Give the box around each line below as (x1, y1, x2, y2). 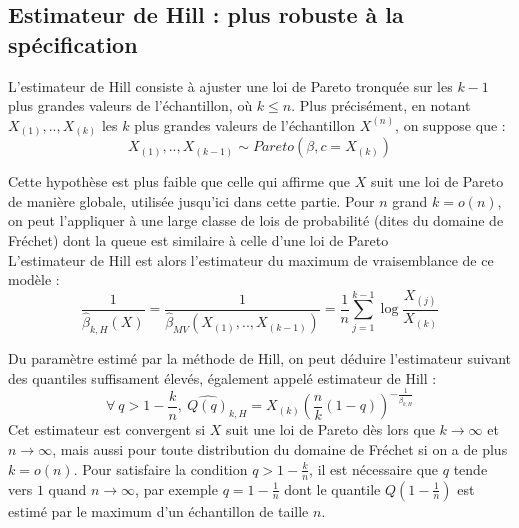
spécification (8, 28, 138, 59)
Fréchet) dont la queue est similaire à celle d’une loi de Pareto (8, 230, 389, 251)
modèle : (8, 269, 60, 290)
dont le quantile (284, 478, 381, 499)
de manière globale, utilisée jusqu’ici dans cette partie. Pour (8, 190, 375, 211)
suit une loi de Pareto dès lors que (225, 419, 435, 440)
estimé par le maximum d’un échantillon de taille (8, 500, 309, 521)
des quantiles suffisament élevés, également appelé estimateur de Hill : (8, 367, 437, 388)
